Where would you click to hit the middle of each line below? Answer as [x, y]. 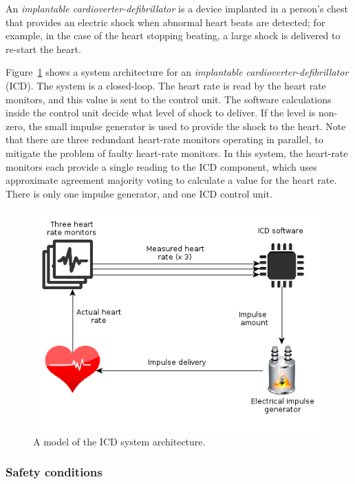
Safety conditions [54, 472]
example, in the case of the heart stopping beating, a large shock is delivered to [173, 35]
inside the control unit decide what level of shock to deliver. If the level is [161, 113]
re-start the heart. [43, 49]
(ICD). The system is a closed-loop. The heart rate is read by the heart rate [166, 85]
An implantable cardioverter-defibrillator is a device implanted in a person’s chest [177, 8]
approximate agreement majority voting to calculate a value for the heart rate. [171, 180]
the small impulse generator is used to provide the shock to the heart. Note [187, 126]
